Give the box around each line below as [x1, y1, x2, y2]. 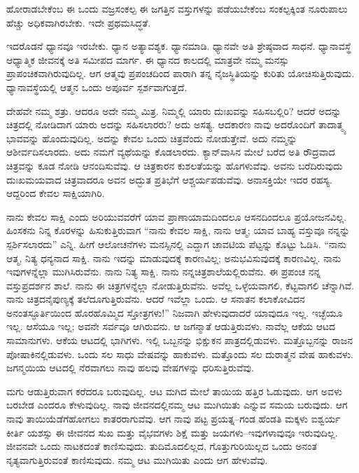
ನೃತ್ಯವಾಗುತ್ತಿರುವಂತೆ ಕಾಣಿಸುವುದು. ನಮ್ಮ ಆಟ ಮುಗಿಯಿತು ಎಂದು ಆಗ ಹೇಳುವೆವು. [6, 452, 268, 467]
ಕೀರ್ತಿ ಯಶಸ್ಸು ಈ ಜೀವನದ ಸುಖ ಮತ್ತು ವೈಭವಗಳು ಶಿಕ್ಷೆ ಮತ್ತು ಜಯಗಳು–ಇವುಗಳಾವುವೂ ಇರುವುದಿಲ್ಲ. [6, 425, 338, 439]
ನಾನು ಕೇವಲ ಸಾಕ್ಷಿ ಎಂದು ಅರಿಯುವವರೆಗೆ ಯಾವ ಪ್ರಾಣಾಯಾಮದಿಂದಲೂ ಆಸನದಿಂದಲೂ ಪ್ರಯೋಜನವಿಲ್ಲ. [6, 209, 347, 224]
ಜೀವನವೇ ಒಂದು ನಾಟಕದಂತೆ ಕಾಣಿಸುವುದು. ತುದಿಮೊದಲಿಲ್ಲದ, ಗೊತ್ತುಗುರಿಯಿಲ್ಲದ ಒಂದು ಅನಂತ [6, 439, 317, 453]
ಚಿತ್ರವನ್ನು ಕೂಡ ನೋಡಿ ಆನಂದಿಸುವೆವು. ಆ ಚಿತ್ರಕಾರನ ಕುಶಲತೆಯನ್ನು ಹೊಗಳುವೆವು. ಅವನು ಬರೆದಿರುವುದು [6, 158, 343, 172]
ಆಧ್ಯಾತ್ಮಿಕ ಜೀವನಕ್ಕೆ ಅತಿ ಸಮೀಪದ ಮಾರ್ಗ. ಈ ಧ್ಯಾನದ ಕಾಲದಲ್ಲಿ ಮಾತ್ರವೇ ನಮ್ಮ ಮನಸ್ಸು [6, 52, 289, 67]
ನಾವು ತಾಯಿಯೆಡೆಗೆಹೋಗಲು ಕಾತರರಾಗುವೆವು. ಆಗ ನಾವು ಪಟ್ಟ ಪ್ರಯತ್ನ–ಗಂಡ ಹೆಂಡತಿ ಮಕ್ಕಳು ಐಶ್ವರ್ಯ [6, 411, 341, 426]
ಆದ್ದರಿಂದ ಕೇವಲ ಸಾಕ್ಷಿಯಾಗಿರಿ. [6, 186, 105, 200]
